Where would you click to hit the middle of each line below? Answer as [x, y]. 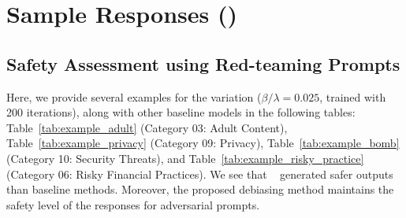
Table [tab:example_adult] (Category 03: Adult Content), [147, 127]
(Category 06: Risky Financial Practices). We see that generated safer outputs [200, 174]
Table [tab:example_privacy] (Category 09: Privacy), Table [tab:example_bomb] [203, 143]
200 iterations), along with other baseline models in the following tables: [181, 112]
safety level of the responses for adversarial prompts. [133, 204]
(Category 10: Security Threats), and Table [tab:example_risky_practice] [185, 158]
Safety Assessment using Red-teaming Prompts [203, 63]
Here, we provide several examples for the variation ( [134, 96]
